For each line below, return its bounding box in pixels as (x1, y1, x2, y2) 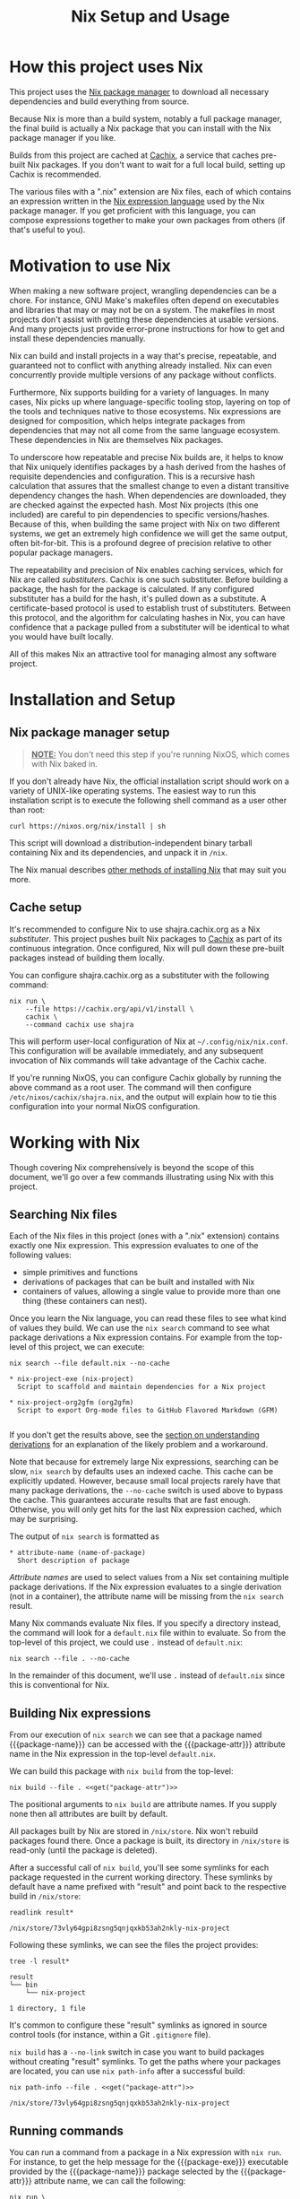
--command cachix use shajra (25, 1020, 134, 1029)
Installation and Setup (9, 690, 176, 710)
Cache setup (9, 900, 82, 916)
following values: (9, 1249, 72, 1261)
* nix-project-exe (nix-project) (9, 1375, 134, 1384)
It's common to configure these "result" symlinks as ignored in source (9, 2020, 268, 2030)
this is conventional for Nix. (9, 1680, 110, 1691)
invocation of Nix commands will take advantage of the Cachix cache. (9, 1055, 267, 1065)
